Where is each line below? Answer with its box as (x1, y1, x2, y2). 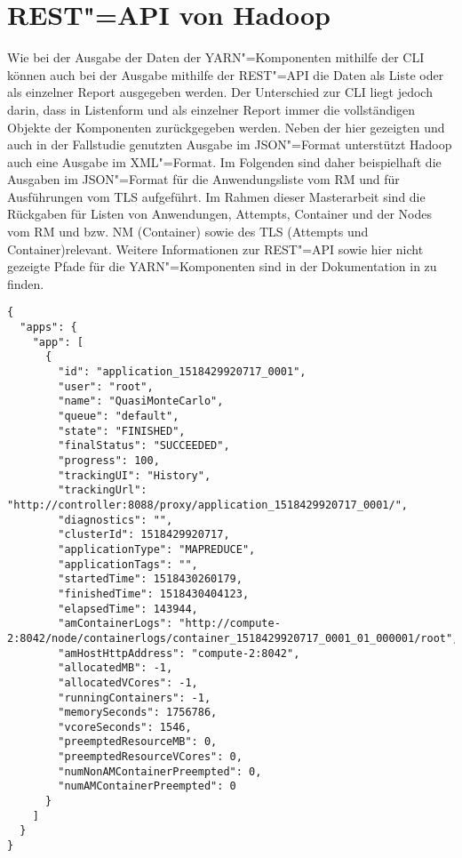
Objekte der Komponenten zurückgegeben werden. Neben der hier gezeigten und (7, 117, 445, 136)
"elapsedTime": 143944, (58, 602, 198, 615)
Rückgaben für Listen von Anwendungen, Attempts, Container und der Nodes (7, 204, 432, 223)
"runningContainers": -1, (58, 691, 211, 704)
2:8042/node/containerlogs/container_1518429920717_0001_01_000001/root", (7, 631, 459, 645)
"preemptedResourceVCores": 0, (58, 750, 243, 764)
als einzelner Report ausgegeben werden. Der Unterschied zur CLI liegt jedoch (7, 83, 433, 101)
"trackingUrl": (58, 484, 147, 497)
